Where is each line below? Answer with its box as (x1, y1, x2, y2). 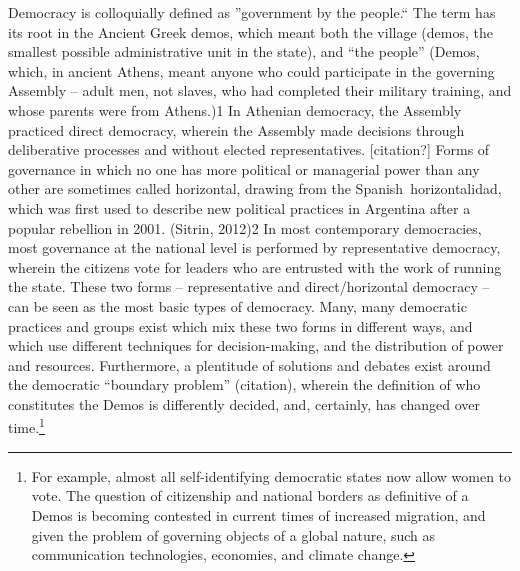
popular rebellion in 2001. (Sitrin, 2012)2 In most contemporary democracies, (8, 217, 482, 238)
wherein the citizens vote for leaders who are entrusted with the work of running (8, 256, 502, 277)
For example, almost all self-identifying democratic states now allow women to (31, 465, 512, 486)
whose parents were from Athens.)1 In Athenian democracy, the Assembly (8, 99, 462, 120)
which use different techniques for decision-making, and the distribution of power (8, 335, 504, 356)
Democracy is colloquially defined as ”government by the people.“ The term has (8, 2, 496, 22)
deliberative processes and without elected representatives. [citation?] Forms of (8, 139, 490, 160)
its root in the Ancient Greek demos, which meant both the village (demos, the (8, 21, 493, 42)
